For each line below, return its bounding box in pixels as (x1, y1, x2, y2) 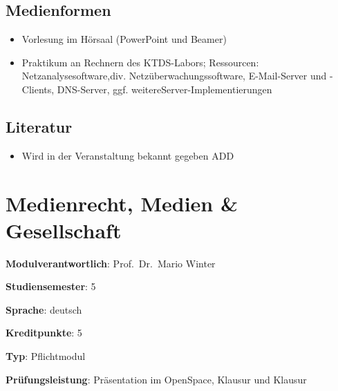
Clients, (21, 82, 55, 96)
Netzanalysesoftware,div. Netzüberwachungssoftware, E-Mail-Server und (21, 68, 327, 83)
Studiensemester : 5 (6, 279, 96, 294)
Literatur (6, 115, 73, 137)
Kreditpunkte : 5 (6, 325, 82, 340)
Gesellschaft (6, 216, 122, 244)
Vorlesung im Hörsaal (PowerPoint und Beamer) (21, 32, 227, 46)
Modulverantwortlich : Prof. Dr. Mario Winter (6, 256, 216, 270)
